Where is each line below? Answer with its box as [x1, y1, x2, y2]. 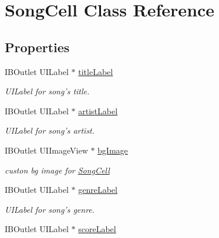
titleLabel [78, 65, 113, 77]
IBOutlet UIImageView [5, 144, 88, 156]
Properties [5, 38, 70, 56]
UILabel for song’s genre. [5, 203, 95, 215]
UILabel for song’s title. [5, 85, 90, 97]
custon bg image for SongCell [5, 164, 110, 176]
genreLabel [78, 183, 117, 196]
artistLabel [78, 104, 118, 117]
